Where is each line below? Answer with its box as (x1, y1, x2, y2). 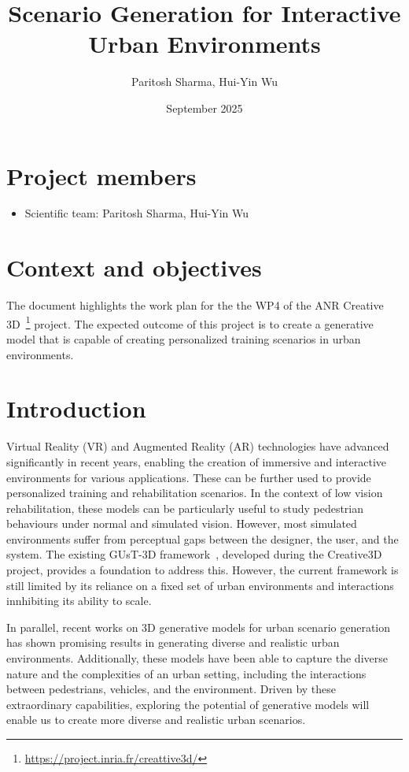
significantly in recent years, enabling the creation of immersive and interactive (6, 453, 387, 470)
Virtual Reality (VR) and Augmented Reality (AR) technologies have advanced (6, 438, 389, 455)
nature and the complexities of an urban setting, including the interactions (6, 665, 367, 681)
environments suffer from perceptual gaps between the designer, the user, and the (6, 530, 399, 547)
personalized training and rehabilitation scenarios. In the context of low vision (6, 484, 383, 501)
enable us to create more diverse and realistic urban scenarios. (6, 711, 306, 728)
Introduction (6, 392, 146, 425)
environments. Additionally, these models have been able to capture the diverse (6, 650, 388, 666)
